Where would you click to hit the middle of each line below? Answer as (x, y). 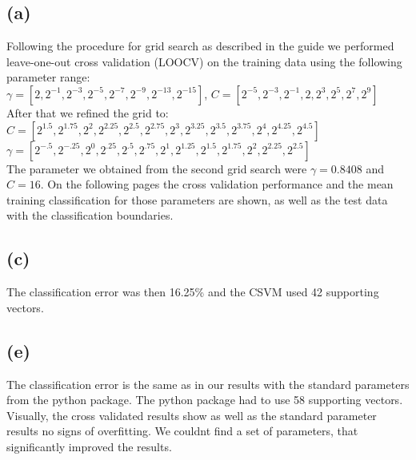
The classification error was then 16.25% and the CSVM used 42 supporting (193, 292)
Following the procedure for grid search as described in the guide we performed (200, 46)
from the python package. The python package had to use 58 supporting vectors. (205, 400)
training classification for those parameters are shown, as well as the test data (197, 199)
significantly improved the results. (89, 446)
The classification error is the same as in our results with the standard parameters (208, 384)
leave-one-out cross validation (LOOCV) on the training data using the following (204, 61)
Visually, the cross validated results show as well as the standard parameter (192, 415)
